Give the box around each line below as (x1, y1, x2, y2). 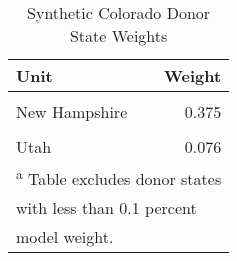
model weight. (16, 225, 114, 249)
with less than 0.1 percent (16, 196, 197, 220)
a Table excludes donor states (16, 164, 222, 191)
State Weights (69, 24, 168, 47)
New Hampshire (16, 100, 128, 123)
